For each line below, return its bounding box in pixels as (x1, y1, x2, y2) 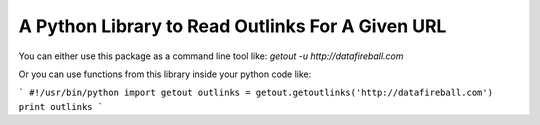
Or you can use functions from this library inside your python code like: (18, 68, 312, 80)
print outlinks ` (18, 101, 104, 112)
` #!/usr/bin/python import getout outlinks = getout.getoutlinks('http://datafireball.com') (18, 87, 494, 99)
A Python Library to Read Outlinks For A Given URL (18, 15, 447, 37)
